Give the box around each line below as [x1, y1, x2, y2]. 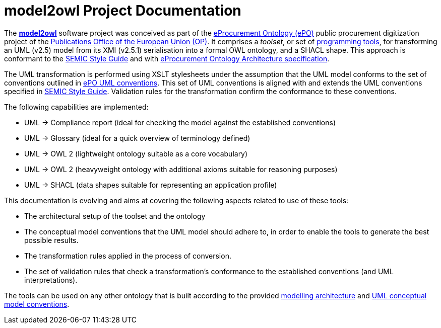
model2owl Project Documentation [4, 2, 241, 19]
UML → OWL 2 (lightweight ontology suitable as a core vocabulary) [24, 149, 248, 158]
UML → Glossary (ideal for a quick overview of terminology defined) [24, 133, 250, 142]
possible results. [24, 235, 79, 244]
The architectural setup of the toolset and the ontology [24, 211, 206, 220]
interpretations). [24, 275, 78, 284]
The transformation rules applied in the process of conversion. [24, 251, 231, 260]
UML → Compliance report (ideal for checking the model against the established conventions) [24, 118, 336, 127]
